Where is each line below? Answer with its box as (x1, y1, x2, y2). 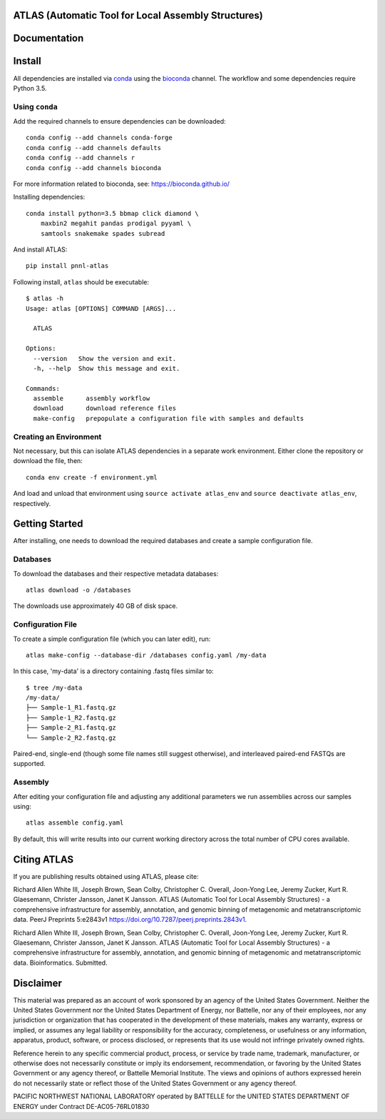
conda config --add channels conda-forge (26, 134, 173, 142)
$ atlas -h (26, 294, 64, 303)
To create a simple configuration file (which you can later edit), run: (13, 635, 211, 643)
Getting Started (13, 518, 83, 530)
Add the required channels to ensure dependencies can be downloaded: (13, 117, 226, 126)
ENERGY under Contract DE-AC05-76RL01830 (13, 1102, 150, 1110)
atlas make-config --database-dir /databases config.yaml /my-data (26, 651, 267, 659)
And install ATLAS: (13, 245, 68, 254)
